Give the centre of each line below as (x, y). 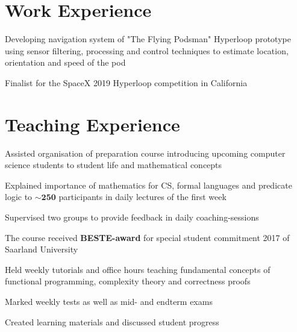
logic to (19, 197)
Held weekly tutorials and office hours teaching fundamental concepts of (138, 269)
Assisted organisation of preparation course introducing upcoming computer (145, 153)
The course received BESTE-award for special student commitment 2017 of (147, 237)
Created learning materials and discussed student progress (112, 321)
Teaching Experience (92, 124)
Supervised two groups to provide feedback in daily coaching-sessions (132, 217)
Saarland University (42, 249)
